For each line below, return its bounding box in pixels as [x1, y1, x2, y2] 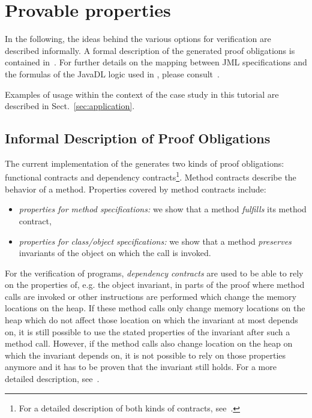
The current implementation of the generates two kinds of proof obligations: [5, 157, 284, 169]
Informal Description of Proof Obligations [5, 129, 271, 148]
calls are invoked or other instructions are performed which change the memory [5, 290, 296, 302]
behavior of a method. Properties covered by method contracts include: [5, 182, 266, 195]
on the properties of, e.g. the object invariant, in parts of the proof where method [5, 278, 305, 291]
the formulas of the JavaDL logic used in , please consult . [5, 67, 220, 80]
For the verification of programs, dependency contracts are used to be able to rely [5, 266, 304, 279]
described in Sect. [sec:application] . [5, 100, 135, 112]
